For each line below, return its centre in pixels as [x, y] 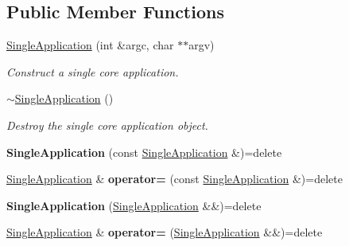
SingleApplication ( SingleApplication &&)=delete [134, 205]
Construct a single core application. [93, 71]
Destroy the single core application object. [107, 125]
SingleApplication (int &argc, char [90, 45]
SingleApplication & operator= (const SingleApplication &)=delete [174, 179]
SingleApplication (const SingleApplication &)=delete [144, 152]
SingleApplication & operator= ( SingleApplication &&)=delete [165, 232]
